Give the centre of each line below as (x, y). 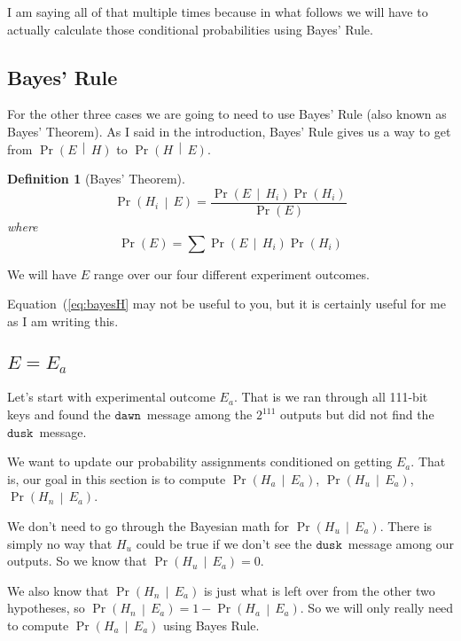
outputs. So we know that (77, 561)
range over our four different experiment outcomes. (231, 274)
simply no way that (60, 543)
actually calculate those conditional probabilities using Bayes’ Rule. (190, 29)
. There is (406, 525)
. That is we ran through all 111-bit (331, 397)
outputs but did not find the (357, 414)
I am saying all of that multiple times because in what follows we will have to (218, 12)
